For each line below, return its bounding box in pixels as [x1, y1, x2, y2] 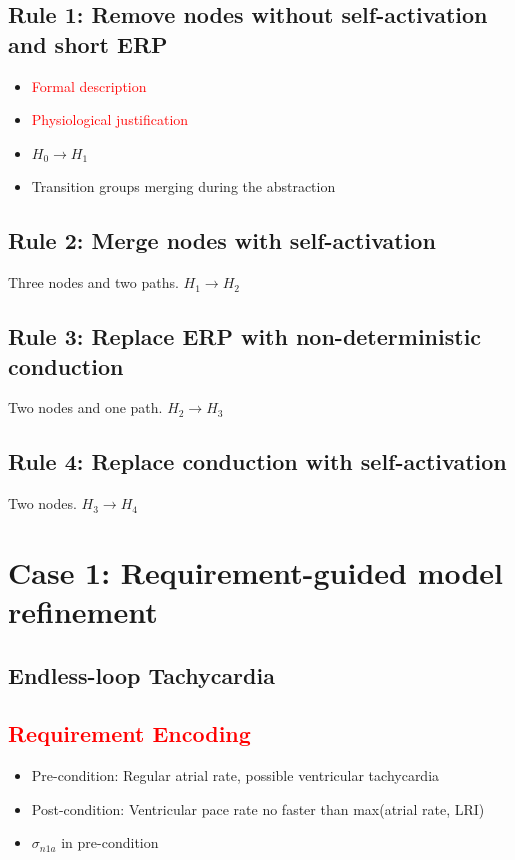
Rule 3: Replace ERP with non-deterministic [8, 321, 482, 352]
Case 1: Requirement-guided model [8, 551, 504, 592]
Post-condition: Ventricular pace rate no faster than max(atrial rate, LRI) [31, 798, 485, 819]
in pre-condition [61, 832, 159, 853]
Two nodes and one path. [8, 397, 163, 418]
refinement [8, 591, 158, 632]
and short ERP [8, 28, 168, 59]
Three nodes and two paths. [8, 272, 179, 293]
